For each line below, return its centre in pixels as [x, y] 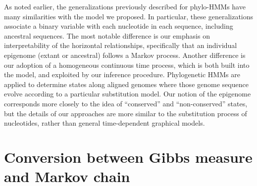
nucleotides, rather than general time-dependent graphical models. [104, 123]
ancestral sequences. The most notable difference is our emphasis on [107, 35]
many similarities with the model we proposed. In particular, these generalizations [129, 16]
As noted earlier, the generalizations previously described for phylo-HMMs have [125, 6]
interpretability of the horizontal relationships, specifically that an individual [121, 45]
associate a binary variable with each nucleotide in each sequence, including [119, 26]
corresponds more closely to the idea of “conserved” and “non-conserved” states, [126, 103]
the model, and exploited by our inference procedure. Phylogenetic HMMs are [122, 74]
